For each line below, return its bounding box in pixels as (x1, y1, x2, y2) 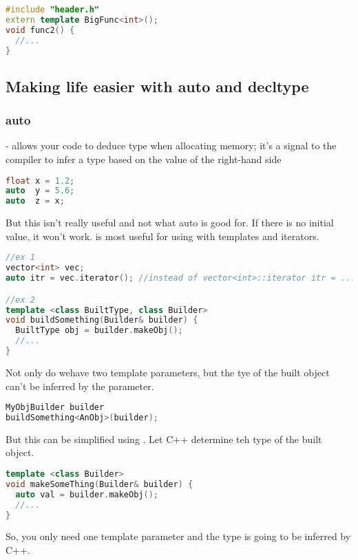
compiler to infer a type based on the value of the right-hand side (6, 151, 282, 166)
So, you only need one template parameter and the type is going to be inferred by (6, 529, 351, 543)
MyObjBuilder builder (6, 402, 105, 413)
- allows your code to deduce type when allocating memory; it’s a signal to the (6, 138, 337, 153)
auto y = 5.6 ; (6, 186, 75, 196)
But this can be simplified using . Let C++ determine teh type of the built (6, 431, 322, 446)
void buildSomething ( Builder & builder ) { (6, 315, 198, 325)
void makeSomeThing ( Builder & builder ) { (6, 479, 193, 489)
